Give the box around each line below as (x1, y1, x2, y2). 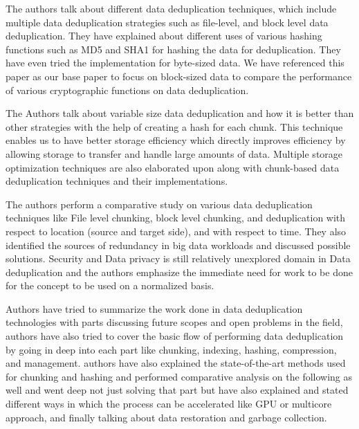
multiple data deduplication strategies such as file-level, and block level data (6, 15, 329, 29)
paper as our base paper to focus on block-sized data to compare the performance (6, 69, 352, 83)
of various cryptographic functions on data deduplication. (6, 82, 249, 97)
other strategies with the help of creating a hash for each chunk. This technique (6, 119, 343, 134)
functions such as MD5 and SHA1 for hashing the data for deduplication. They (6, 42, 341, 56)
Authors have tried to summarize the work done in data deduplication (6, 301, 303, 316)
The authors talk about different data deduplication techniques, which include (6, 1, 337, 15)
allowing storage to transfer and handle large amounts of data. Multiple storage (6, 146, 343, 161)
